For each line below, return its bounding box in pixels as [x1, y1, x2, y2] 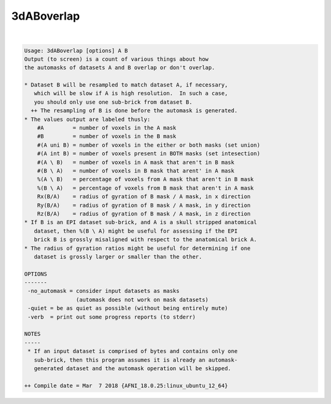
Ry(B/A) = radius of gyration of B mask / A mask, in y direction [37, 201, 251, 209]
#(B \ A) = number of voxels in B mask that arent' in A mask [37, 168, 235, 174]
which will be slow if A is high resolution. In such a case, [34, 90, 228, 97]
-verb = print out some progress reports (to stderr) [28, 313, 196, 320]
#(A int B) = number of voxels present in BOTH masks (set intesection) [37, 150, 261, 157]
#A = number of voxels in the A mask [37, 125, 177, 131]
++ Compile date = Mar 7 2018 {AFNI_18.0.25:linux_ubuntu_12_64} [24, 382, 228, 389]
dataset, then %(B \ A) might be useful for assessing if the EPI [34, 227, 238, 235]
